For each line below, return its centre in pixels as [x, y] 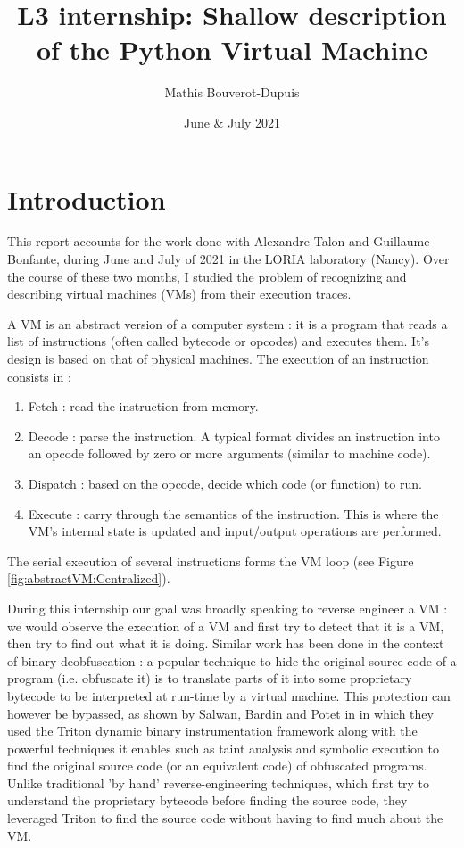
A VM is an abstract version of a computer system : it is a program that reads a [228, 323]
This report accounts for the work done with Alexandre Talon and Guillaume [219, 241]
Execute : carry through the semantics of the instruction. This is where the [233, 513]
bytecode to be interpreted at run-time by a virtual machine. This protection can [229, 695]
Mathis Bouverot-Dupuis [232, 92]
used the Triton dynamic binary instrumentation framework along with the [212, 731]
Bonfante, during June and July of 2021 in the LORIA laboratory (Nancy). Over [228, 259]
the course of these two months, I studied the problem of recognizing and [207, 276]
